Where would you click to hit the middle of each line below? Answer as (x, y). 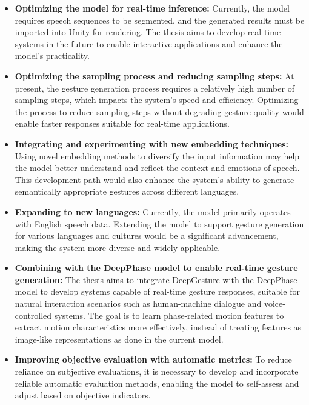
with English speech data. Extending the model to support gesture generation (159, 223)
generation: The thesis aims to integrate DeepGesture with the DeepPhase (156, 279)
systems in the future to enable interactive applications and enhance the (149, 43)
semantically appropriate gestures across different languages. (127, 191)
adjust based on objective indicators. (83, 395)
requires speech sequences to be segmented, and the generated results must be (160, 20)
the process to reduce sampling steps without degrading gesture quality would (159, 111)
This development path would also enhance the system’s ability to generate (154, 179)
